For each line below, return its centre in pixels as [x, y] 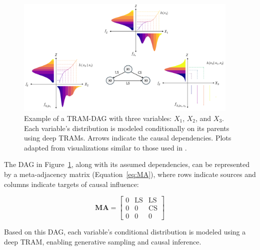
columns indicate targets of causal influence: [71, 184]
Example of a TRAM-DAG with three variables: [98, 118]
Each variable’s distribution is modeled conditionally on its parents [127, 128]
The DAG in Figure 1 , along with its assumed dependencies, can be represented [127, 164]
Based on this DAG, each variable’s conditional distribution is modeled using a [125, 232]
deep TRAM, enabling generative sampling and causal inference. [103, 241]
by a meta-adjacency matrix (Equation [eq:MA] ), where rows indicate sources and [130, 174]
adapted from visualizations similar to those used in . [105, 147]
